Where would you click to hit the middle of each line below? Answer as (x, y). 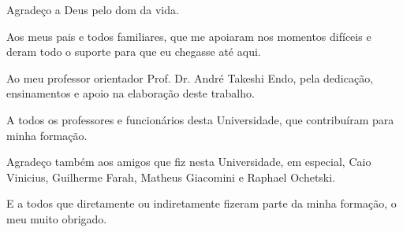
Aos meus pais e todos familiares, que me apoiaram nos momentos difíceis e (189, 36)
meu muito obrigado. (57, 218)
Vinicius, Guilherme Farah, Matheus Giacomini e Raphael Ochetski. (171, 177)
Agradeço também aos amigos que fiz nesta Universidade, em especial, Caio (189, 162)
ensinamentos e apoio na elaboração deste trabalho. (131, 93)
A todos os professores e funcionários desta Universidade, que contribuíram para (200, 119)
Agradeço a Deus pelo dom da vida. (93, 9)
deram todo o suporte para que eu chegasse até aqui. (134, 52)
